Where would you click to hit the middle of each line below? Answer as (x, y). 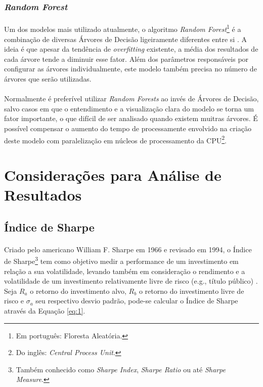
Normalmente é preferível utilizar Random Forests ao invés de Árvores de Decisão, (131, 99)
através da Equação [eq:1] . (45, 311)
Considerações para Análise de (113, 175)
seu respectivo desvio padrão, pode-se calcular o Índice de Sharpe (137, 301)
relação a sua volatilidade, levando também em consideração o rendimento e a (125, 271)
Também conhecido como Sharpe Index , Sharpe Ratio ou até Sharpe (121, 369)
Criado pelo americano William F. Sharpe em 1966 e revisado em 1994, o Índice (128, 249)
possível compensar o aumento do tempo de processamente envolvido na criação (128, 128)
